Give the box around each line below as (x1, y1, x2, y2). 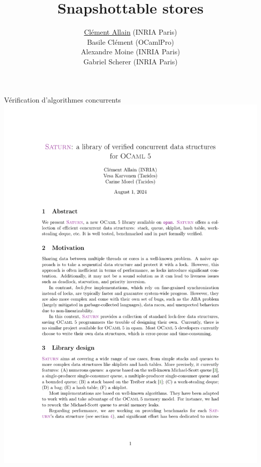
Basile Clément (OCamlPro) (87, 36, 174, 47)
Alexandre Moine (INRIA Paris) (81, 46, 180, 57)
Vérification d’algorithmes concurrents (4, 94, 121, 105)
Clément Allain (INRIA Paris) (84, 27, 177, 37)
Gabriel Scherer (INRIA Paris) (83, 56, 178, 66)
